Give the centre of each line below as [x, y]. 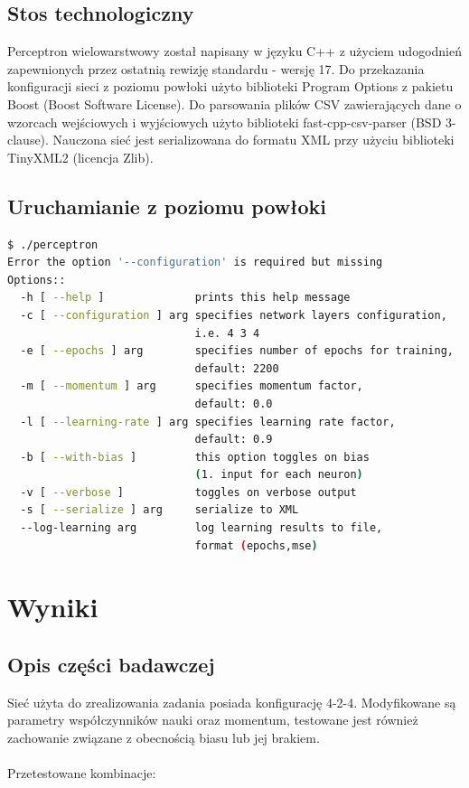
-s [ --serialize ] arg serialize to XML [159, 510]
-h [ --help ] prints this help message [185, 298]
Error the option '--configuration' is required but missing [195, 263]
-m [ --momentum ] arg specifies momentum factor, [192, 386]
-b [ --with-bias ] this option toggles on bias [195, 457]
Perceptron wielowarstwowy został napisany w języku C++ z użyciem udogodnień [234, 51]
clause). [28, 140]
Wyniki [53, 607]
